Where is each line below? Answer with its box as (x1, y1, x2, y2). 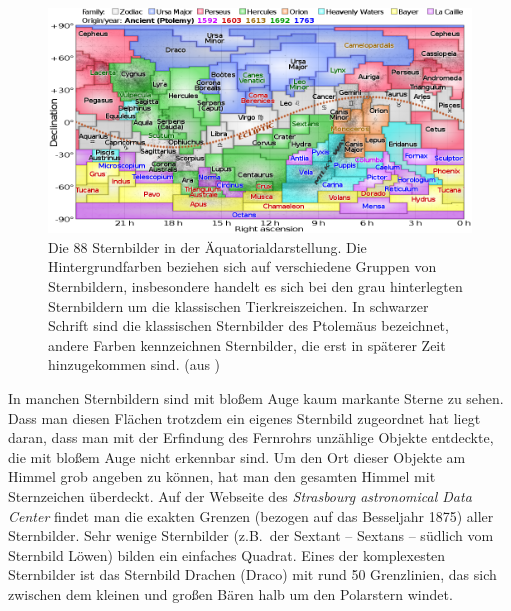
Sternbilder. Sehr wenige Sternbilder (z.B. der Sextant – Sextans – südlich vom (8, 525, 494, 546)
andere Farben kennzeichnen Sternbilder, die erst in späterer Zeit (48, 334, 446, 355)
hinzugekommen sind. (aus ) (48, 354, 221, 375)
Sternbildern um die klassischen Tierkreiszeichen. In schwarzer (48, 295, 429, 316)
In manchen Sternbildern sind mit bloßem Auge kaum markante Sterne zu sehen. (8, 388, 504, 408)
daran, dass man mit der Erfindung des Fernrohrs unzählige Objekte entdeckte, (8, 427, 494, 448)
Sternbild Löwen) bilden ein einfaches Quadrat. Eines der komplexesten (8, 544, 446, 565)
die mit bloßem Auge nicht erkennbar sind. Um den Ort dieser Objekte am (8, 446, 466, 467)
